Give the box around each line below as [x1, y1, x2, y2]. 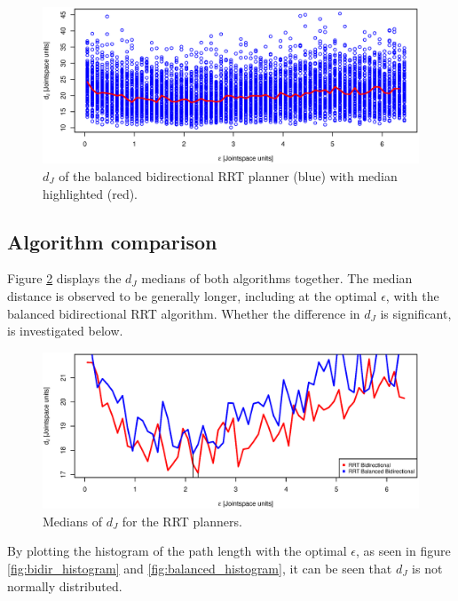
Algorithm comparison [7, 227, 217, 255]
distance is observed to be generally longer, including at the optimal [7, 286, 377, 304]
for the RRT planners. [122, 511, 242, 530]
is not [412, 558, 443, 577]
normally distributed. [7, 576, 122, 595]
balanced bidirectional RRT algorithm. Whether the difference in [7, 304, 360, 322]
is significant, [380, 304, 452, 322]
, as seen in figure [355, 542, 451, 560]
